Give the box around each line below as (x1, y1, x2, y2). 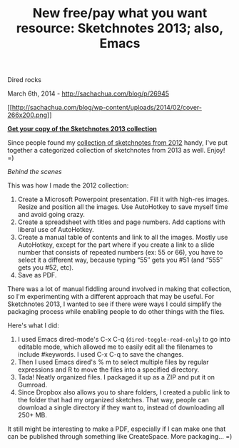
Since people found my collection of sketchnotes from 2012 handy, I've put (7, 138, 228, 147)
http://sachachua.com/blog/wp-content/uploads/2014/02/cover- (11, 103, 202, 112)
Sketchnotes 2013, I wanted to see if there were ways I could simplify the (7, 300, 223, 308)
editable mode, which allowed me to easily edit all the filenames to (17, 342, 213, 351)
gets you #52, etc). (17, 263, 73, 272)
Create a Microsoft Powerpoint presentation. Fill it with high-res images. (17, 195, 230, 204)
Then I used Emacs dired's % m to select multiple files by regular (17, 358, 209, 367)
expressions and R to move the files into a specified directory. (17, 365, 200, 374)
